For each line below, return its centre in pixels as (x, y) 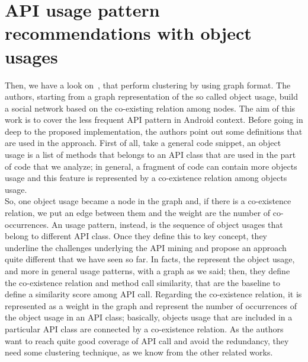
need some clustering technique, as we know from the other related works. (139, 352)
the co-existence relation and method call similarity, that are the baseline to (143, 282)
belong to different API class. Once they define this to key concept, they (136, 236)
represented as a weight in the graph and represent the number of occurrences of (151, 305)
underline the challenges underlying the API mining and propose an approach (146, 247)
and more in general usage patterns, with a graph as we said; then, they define (147, 271)
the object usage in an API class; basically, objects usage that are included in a (149, 317)
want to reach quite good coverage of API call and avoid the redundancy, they (147, 340)
